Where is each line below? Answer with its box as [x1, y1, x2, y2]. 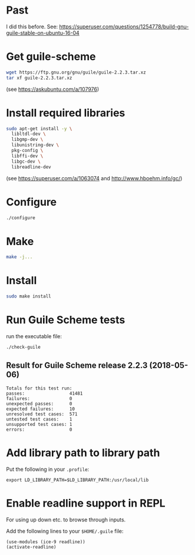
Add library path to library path [6, 446, 160, 460]
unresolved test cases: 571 [6, 411, 78, 417]
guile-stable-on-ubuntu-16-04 [6, 29, 80, 36]
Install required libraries [6, 106, 125, 120]
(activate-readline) [6, 544, 57, 550]
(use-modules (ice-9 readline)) [6, 539, 85, 545]
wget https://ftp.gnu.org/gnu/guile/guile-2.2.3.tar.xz [6, 69, 146, 75]
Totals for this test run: [6, 385, 72, 391]
